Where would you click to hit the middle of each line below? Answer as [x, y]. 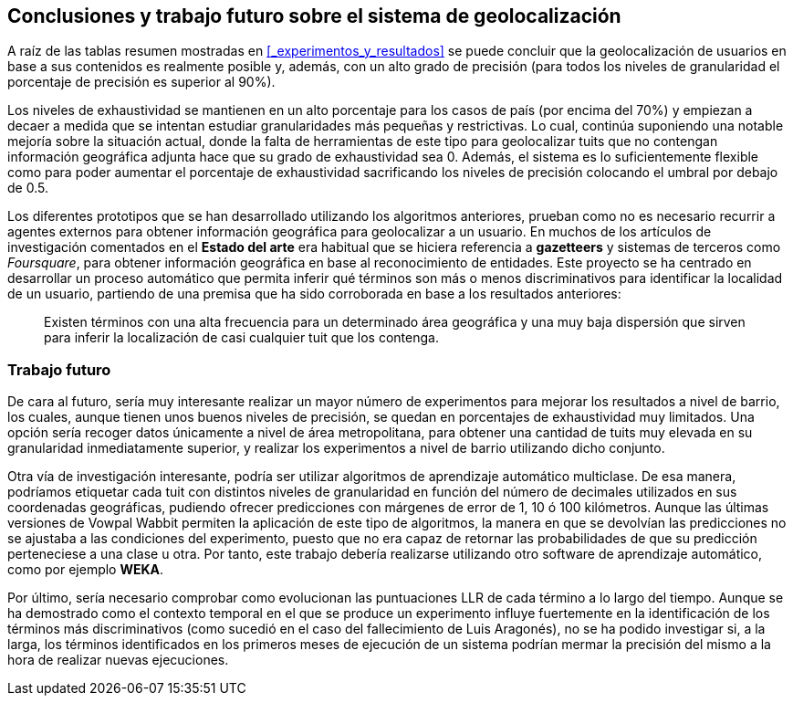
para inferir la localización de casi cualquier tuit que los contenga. [241, 338]
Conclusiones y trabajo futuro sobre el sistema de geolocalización [314, 16]
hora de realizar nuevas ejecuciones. [118, 660]
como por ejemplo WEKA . [86, 570]
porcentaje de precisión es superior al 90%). [141, 82]
